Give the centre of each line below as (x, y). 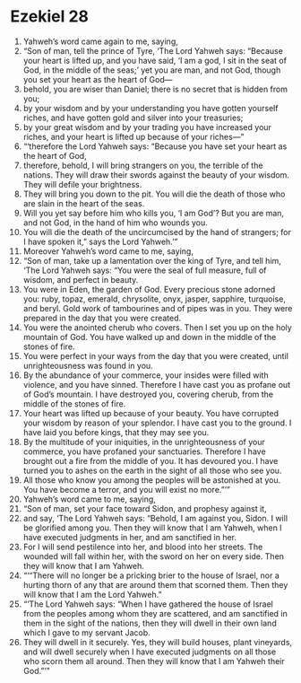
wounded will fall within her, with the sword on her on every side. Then (154, 556)
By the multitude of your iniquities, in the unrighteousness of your (144, 442)
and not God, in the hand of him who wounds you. (116, 223)
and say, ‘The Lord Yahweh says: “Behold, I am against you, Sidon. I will (155, 518)
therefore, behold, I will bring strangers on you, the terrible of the (143, 165)
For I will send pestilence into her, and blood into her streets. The (143, 547)
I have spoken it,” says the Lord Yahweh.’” (100, 241)
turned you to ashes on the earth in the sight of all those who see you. (152, 470)
